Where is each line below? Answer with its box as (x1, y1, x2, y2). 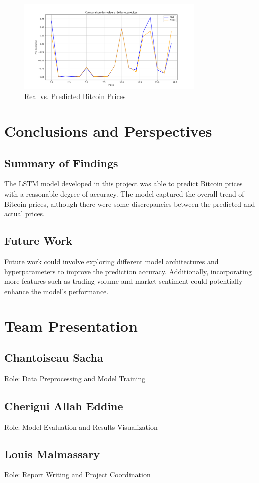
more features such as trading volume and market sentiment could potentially (4, 276, 243, 286)
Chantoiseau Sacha (4, 350, 103, 365)
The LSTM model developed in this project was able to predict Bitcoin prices (4, 178, 243, 189)
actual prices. (4, 208, 45, 219)
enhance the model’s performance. (4, 285, 109, 296)
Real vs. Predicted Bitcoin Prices (24, 91, 126, 102)
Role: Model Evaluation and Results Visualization (4, 421, 158, 432)
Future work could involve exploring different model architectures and (4, 256, 219, 266)
